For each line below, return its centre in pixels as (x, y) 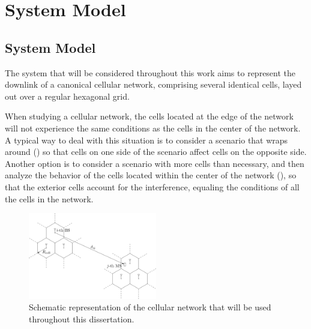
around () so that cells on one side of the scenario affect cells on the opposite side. (156, 152)
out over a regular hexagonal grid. (67, 96)
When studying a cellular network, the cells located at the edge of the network (149, 116)
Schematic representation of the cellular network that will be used (150, 307)
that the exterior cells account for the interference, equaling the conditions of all (152, 186)
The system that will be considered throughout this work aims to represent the (150, 72)
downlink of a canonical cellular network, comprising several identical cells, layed (153, 84)
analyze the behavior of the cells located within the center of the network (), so (151, 175)
